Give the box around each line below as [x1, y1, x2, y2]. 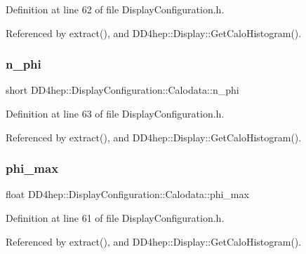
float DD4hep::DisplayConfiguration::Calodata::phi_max [6, 187, 249, 202]
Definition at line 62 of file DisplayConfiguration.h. [6, 2, 225, 16]
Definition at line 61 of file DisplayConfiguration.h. [6, 211, 225, 225]
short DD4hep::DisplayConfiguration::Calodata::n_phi [6, 83, 239, 97]
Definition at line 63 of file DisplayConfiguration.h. [6, 106, 225, 120]
